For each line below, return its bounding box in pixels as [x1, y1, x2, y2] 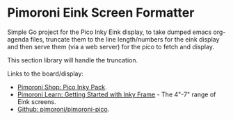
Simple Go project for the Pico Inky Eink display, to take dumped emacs [7, 28, 212, 36]
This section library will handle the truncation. [7, 55, 138, 64]
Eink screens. [17, 97, 56, 105]
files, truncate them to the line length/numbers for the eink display [30, 35, 220, 43]
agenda [7, 35, 29, 43]
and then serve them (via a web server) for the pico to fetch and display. [7, 42, 214, 51]
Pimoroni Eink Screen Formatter [7, 5, 195, 21]
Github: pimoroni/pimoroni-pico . [17, 105, 110, 113]
